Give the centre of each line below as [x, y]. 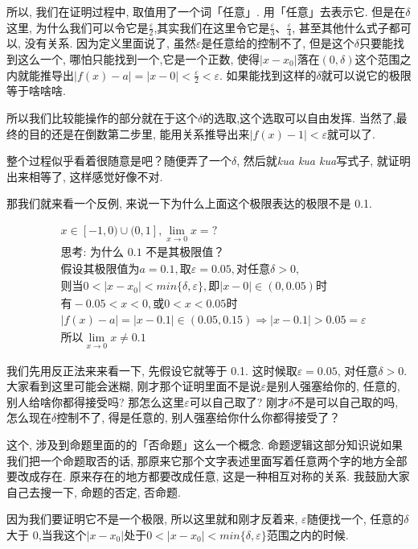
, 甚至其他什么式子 [340, 27]
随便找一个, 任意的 [355, 519]
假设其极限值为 [100, 270]
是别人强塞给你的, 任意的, [333, 386]
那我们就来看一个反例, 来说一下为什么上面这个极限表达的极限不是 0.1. [189, 203]
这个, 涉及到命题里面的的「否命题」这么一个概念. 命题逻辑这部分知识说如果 [205, 445]
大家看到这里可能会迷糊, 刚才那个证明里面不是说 [134, 386]
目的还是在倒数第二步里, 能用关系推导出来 [139, 133]
